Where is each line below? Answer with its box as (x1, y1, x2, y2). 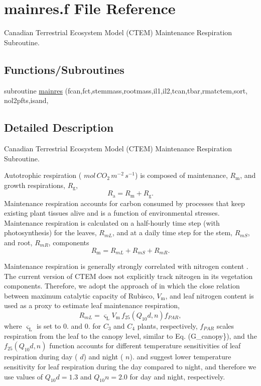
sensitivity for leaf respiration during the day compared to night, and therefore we (4, 361, 256, 371)
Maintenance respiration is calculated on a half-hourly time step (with (4, 217, 220, 228)
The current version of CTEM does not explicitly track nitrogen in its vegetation (4, 270, 253, 281)
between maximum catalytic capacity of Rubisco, (4, 290, 155, 301)
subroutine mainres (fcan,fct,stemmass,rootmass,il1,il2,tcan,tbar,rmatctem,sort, (4, 85, 248, 95)
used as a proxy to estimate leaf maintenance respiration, (4, 300, 180, 311)
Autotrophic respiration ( (4, 170, 82, 180)
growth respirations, (4, 179, 66, 190)
